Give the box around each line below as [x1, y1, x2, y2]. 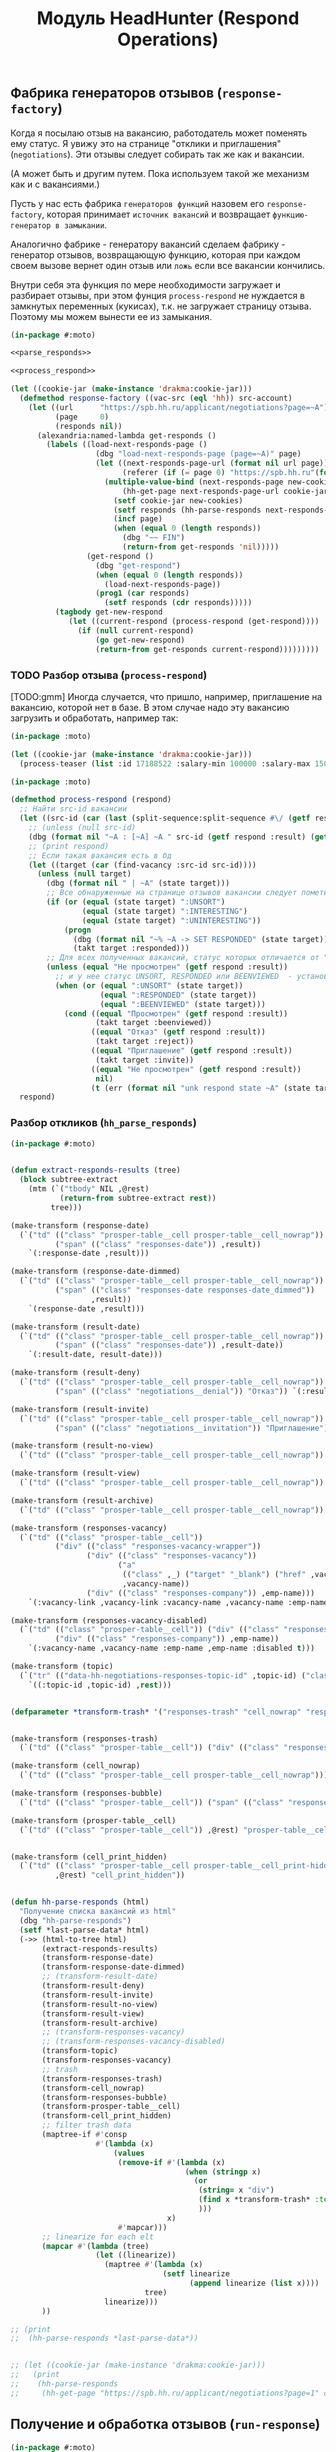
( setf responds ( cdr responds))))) [104, 598, 253, 608]
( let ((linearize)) [95, 2250, 177, 2261]
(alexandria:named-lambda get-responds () [36, 430, 217, 441]
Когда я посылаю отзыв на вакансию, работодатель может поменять [10, 127, 308, 139]
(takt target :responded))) [73, 943, 190, 954]
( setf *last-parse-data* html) [19, 1925, 150, 1935]
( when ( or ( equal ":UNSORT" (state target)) [54, 980, 244, 991]
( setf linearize [162, 2269, 230, 2279]
